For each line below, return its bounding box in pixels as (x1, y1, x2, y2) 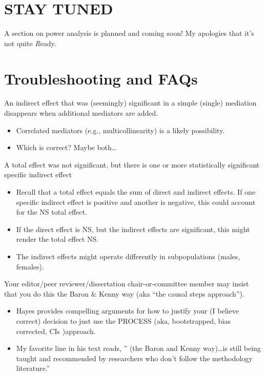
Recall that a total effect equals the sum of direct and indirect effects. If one (16, 186, 256, 197)
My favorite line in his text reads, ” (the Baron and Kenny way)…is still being (16, 343, 261, 353)
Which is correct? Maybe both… (16, 142, 117, 153)
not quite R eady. (4, 37, 56, 48)
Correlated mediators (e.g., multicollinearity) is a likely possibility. (16, 124, 225, 135)
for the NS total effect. (16, 206, 87, 217)
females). (16, 261, 44, 272)
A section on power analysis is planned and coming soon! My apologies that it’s (4, 28, 254, 38)
